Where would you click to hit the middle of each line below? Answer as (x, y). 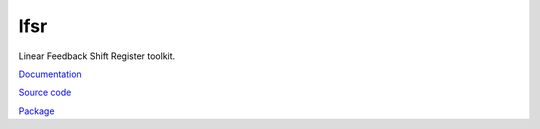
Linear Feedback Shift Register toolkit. (97, 56)
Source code (45, 92)
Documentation (50, 74)
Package (36, 111)
